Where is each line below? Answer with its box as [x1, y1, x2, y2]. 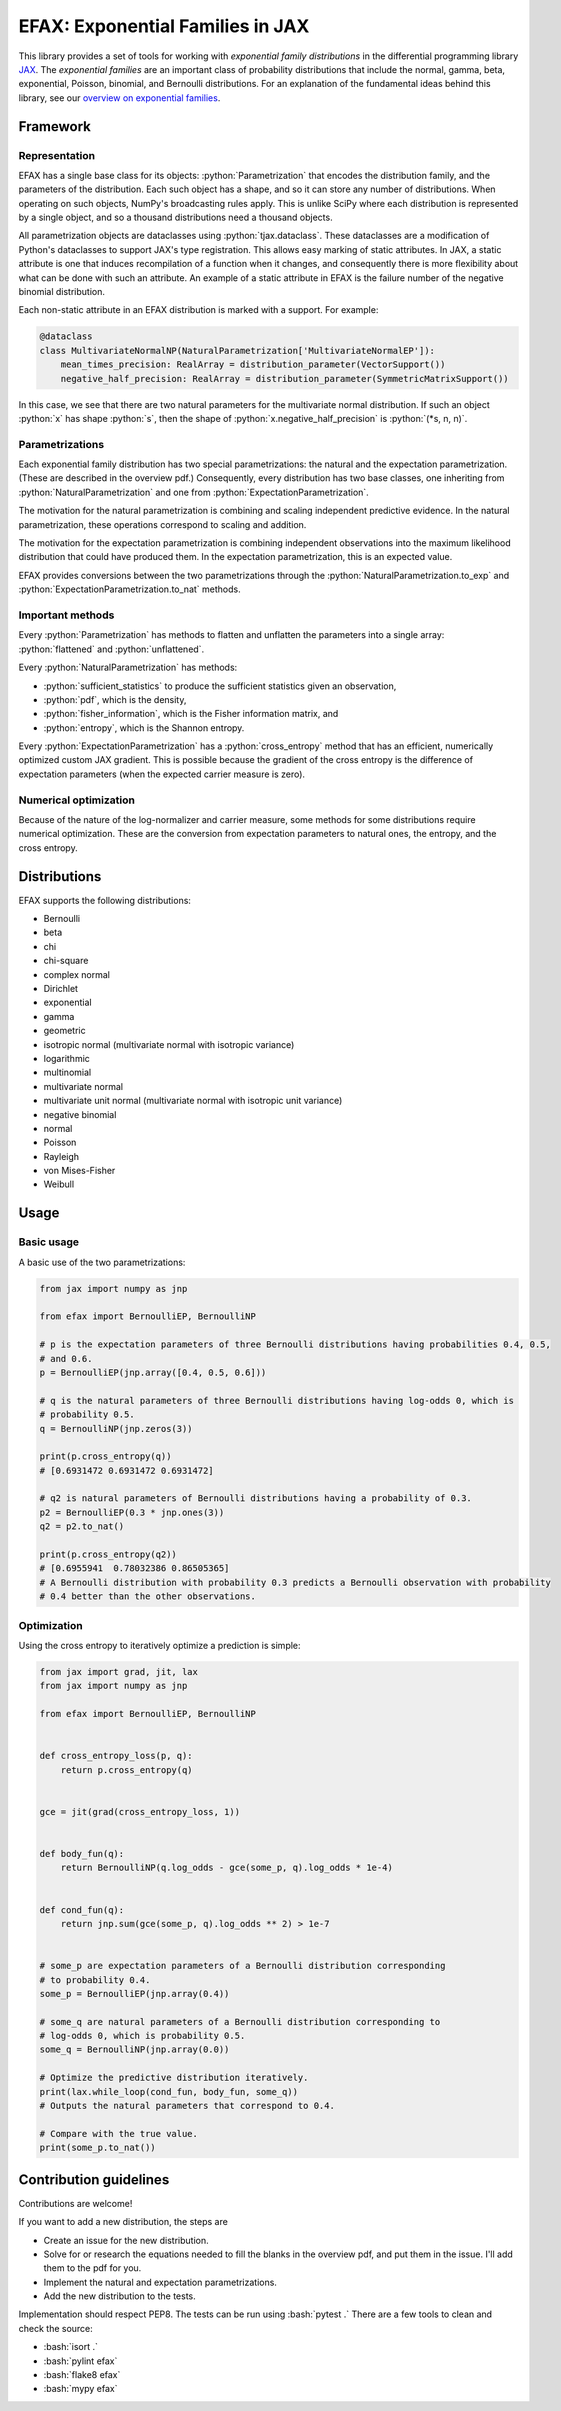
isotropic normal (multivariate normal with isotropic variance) [43, 1038, 295, 1050]
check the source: [18, 2322, 94, 2334]
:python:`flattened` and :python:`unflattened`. [18, 643, 205, 655]
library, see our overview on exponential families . [18, 91, 221, 104]
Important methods [18, 608, 115, 622]
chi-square [43, 955, 89, 967]
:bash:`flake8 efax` [43, 2369, 121, 2381]
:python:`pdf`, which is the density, [43, 693, 187, 705]
